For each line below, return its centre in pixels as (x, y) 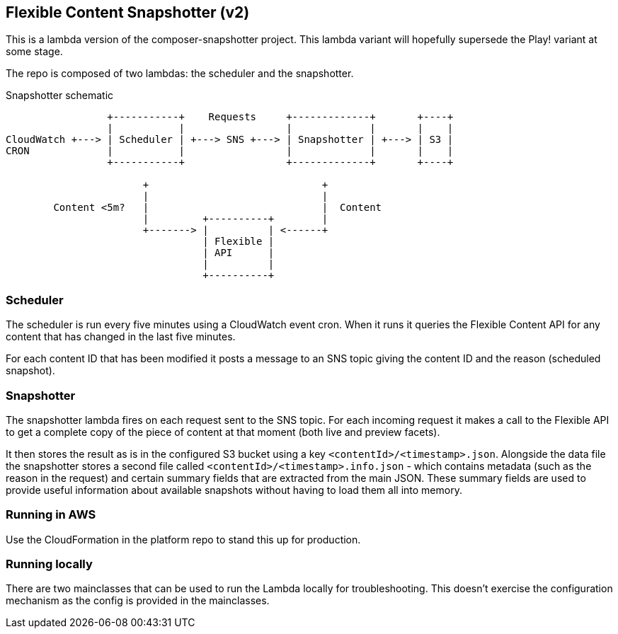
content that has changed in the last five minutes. (121, 337)
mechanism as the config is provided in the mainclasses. (138, 601)
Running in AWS (51, 515)
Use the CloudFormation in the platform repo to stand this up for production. (183, 539)
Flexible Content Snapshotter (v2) (128, 12)
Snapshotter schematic (60, 96)
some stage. (34, 52)
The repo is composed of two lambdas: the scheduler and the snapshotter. (180, 74)
